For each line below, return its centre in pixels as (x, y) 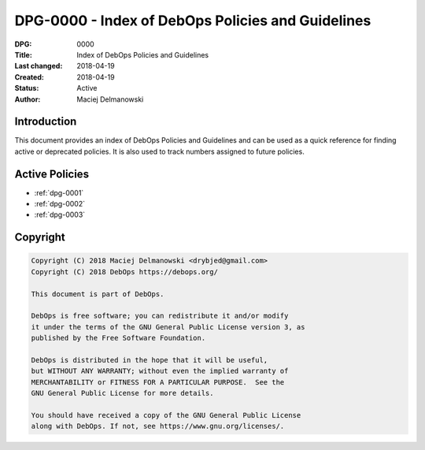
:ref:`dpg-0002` (60, 204)
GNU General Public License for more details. (122, 393)
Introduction (46, 122)
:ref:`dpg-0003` (60, 215)
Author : (28, 99)
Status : (27, 88)
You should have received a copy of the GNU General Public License (166, 415)
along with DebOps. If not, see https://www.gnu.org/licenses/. (158, 426)
